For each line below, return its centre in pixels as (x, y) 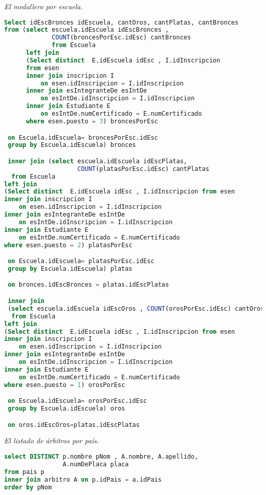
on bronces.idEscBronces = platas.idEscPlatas (88, 285)
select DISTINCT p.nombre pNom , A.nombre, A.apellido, (101, 457)
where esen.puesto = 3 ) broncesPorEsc (92, 121)
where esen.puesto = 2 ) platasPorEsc (68, 245)
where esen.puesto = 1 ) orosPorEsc (65, 385)
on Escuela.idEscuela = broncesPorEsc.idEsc (83, 137)
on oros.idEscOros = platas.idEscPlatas (74, 425)
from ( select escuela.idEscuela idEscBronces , (87, 30)
